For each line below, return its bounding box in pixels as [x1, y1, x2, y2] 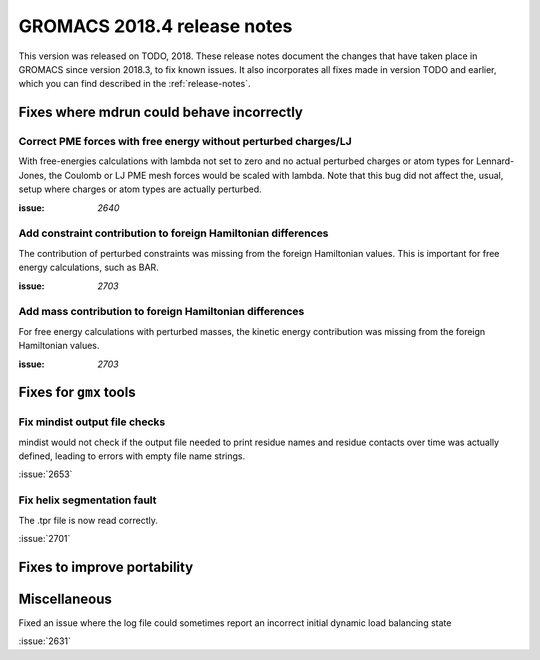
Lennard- [476, 155, 515, 167]
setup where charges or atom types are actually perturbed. [18, 183, 262, 195]
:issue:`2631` [18, 635, 72, 647]
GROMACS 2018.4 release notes [18, 15, 293, 37]
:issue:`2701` [18, 532, 71, 544]
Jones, [18, 169, 47, 181]
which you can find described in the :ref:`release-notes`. [18, 78, 251, 90]
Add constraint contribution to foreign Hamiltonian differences [18, 226, 329, 240]
